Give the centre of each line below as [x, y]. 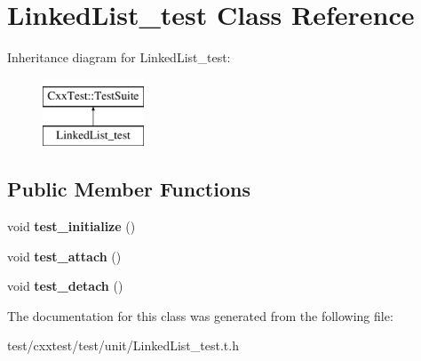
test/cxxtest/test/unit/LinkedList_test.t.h [123, 345]
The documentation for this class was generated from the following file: [200, 315]
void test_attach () [64, 256]
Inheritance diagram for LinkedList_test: [119, 57]
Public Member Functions [129, 189]
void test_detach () [65, 286]
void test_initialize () [71, 226]
